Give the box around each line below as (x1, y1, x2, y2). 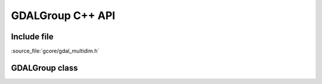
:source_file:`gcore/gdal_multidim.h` (11, 48, 100, 55)
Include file (11, 32, 54, 42)
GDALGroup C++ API (11, 9, 116, 22)
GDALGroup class (11, 63, 78, 73)
